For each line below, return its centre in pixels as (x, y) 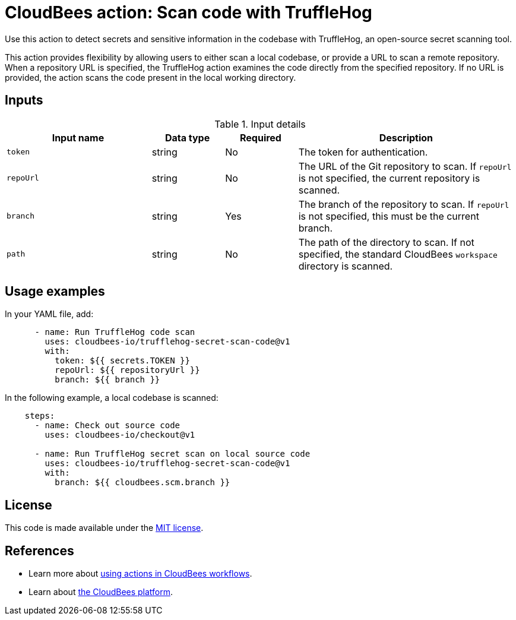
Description (406, 137)
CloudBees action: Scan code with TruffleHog (189, 12)
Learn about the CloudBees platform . (101, 592)
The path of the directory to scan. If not (386, 242)
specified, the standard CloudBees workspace (398, 254)
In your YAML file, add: (49, 314)
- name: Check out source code (107, 426)
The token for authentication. (363, 152)
